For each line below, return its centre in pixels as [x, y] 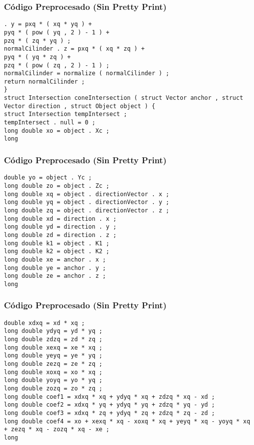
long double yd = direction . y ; [60, 227]
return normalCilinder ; [44, 81]
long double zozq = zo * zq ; [53, 388]
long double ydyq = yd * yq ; [53, 331]
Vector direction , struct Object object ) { [80, 106]
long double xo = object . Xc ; [57, 131]
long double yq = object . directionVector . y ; [87, 202]
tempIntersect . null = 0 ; [50, 123]
